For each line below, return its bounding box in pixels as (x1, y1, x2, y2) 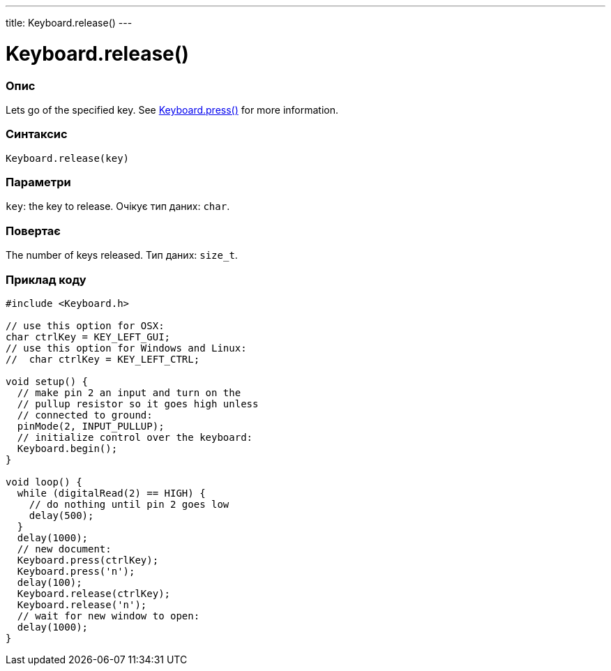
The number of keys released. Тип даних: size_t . (6, 249, 238, 262)
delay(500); (29, 509, 94, 521)
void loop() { (6, 476, 82, 488)
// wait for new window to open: (17, 610, 200, 621)
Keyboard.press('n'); (17, 565, 135, 577)
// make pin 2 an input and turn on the (17, 386, 241, 398)
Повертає (6, 223, 61, 238)
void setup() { (6, 375, 89, 387)
